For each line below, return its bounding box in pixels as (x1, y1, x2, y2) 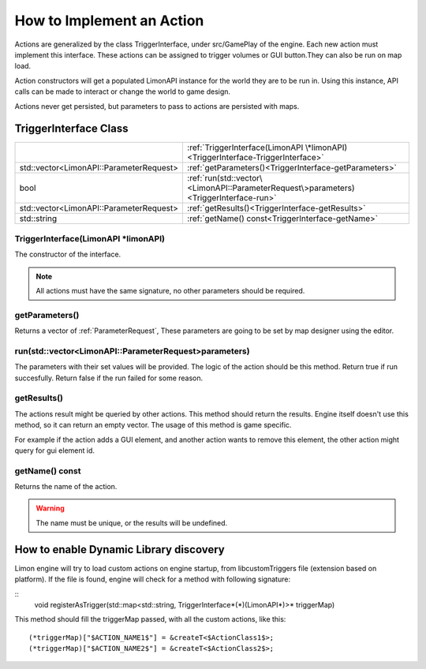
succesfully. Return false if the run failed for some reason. (14, 373, 204, 383)
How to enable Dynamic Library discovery (14, 543, 225, 556)
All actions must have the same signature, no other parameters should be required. (35, 286, 305, 295)
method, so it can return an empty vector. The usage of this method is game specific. (14, 420, 292, 430)
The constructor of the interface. (14, 249, 121, 260)
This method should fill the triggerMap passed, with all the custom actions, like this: (14, 615, 286, 624)
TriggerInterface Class (14, 122, 129, 136)
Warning (35, 503, 65, 513)
